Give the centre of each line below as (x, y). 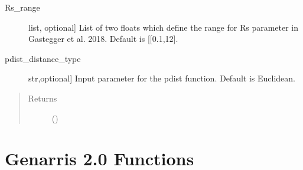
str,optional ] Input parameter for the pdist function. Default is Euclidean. (162, 78)
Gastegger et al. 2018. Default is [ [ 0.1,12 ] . (103, 39)
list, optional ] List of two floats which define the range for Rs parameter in (164, 27)
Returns (43, 98)
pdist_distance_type (43, 58)
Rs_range (22, 7)
